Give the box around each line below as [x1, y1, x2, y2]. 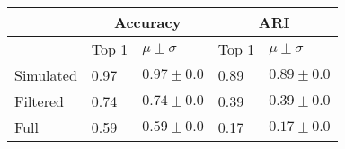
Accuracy [114, 12, 181, 32]
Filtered [14, 91, 64, 111]
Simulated [14, 65, 77, 85]
